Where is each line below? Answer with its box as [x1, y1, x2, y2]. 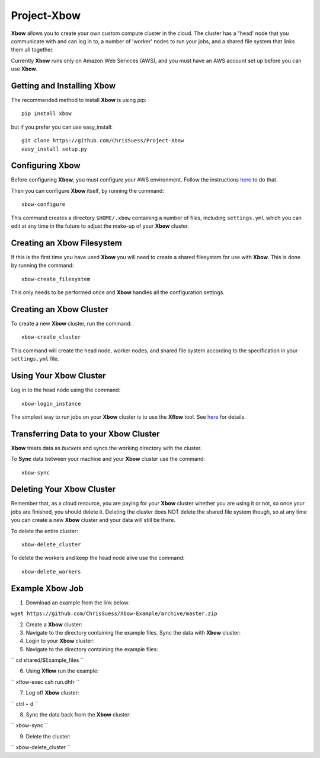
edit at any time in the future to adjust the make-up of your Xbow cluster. [11, 222, 190, 230]
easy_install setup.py [21, 145, 88, 152]
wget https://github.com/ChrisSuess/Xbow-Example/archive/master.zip [11, 610, 217, 617]
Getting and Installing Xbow [11, 81, 116, 91]
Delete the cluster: [25, 732, 71, 740]
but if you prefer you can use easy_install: [11, 123, 113, 130]
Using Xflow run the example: [25, 667, 99, 674]
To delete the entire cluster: [11, 527, 78, 534]
